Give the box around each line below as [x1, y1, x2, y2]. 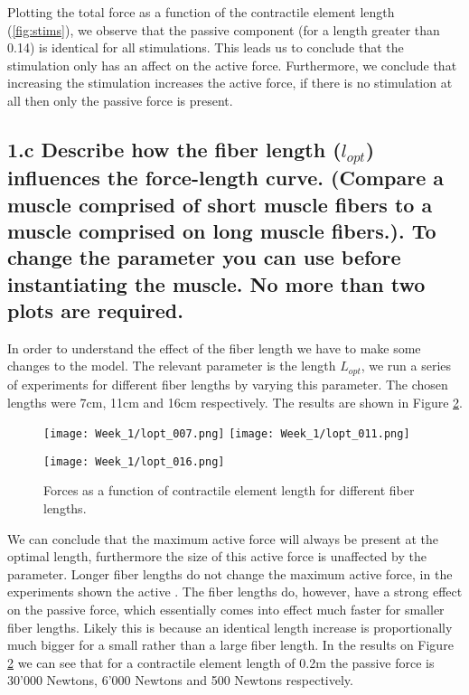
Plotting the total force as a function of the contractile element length [7, 3, 395, 21]
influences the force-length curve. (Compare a [7, 164, 445, 192]
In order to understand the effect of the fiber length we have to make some [7, 338, 421, 357]
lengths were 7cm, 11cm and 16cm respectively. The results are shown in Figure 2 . [7, 392, 463, 411]
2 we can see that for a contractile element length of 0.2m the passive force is [7, 653, 435, 672]
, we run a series [361, 356, 452, 375]
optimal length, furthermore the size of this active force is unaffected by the [7, 547, 427, 566]
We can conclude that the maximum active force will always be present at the [7, 529, 438, 548]
